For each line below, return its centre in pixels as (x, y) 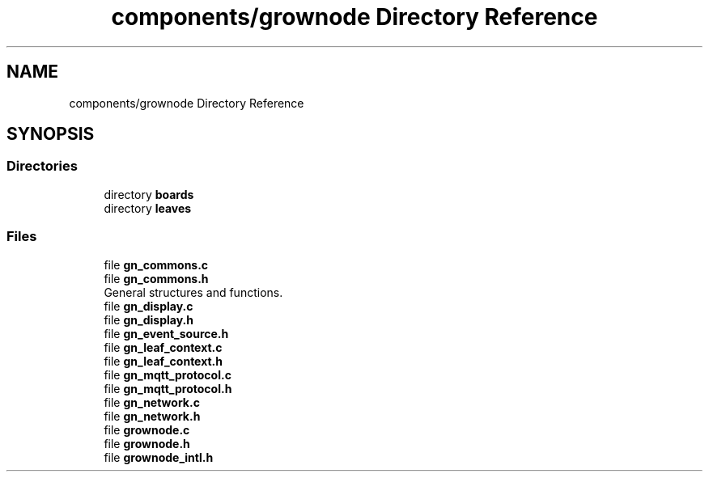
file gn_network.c (152, 402)
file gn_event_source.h (166, 333)
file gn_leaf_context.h (163, 361)
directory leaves (148, 208)
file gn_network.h (152, 416)
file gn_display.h (149, 319)
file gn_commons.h (156, 278)
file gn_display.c (149, 306)
